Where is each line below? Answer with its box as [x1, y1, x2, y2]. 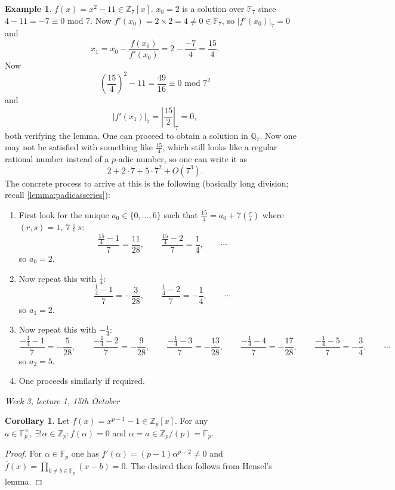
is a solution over [182, 2, 245, 14]
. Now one [260, 129, 297, 141]
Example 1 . [5, 2, 52, 14]
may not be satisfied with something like [5, 141, 153, 153]
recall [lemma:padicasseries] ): [5, 188, 110, 201]
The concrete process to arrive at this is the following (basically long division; [5, 176, 289, 189]
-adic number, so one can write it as [116, 153, 248, 165]
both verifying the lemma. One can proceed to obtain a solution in [5, 129, 248, 141]
